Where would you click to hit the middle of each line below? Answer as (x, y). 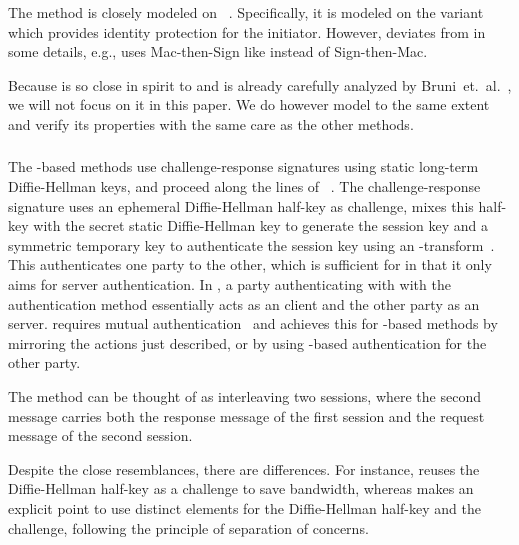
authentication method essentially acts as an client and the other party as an (244, 303)
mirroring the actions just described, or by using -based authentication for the (247, 342)
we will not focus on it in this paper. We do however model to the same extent (249, 104)
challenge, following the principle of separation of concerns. (188, 527)
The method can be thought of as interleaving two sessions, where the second (244, 395)
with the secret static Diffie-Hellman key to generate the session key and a (261, 225)
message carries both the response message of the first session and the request (246, 415)
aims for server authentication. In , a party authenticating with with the (229, 283)
